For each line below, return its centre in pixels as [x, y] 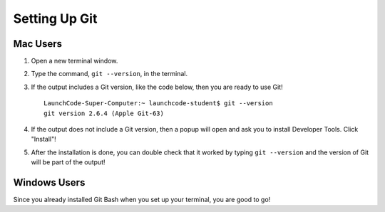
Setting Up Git [55, 18]
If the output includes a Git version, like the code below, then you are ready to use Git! [157, 87]
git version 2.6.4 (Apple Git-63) [104, 113]
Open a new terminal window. [75, 61]
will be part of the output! [68, 162]
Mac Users [38, 44]
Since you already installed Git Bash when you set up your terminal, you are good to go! [142, 200]
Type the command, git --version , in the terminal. [109, 74]
